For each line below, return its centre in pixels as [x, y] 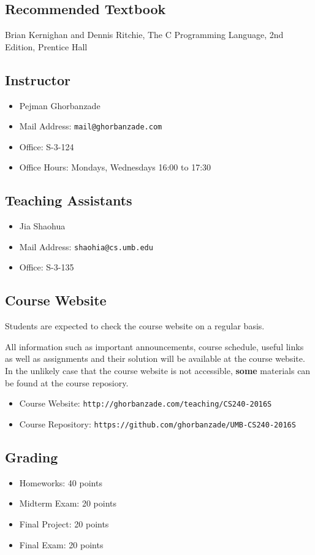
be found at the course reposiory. [67, 382]
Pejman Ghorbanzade [60, 105]
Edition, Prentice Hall [46, 46]
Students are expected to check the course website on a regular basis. [135, 326]
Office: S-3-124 [47, 146]
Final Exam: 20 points [61, 544]
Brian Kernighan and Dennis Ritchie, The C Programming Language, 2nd [144, 35]
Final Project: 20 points [64, 523]
